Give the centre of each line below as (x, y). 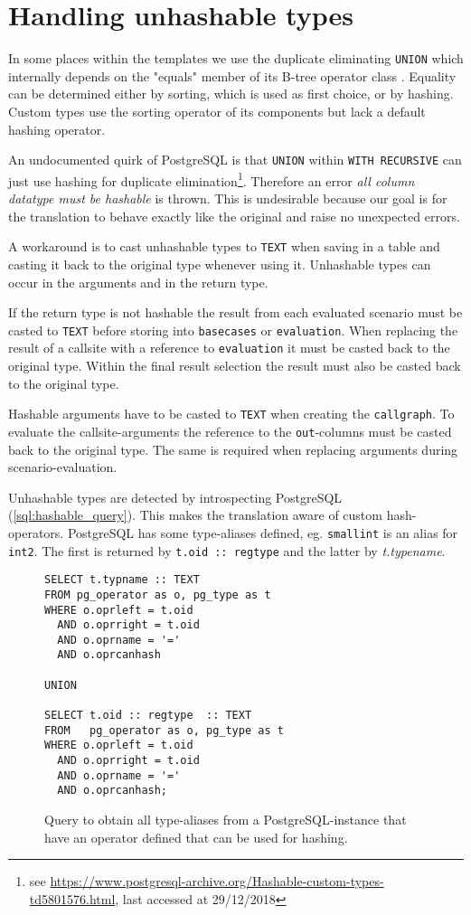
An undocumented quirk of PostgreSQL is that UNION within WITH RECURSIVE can (235, 160)
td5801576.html (72, 898)
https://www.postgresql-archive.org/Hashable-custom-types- (217, 881)
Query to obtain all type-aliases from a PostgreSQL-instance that (226, 820)
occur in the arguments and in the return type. (138, 282)
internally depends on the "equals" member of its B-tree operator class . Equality (232, 75)
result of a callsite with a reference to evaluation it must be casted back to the (229, 348)
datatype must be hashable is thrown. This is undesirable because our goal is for (228, 198)
